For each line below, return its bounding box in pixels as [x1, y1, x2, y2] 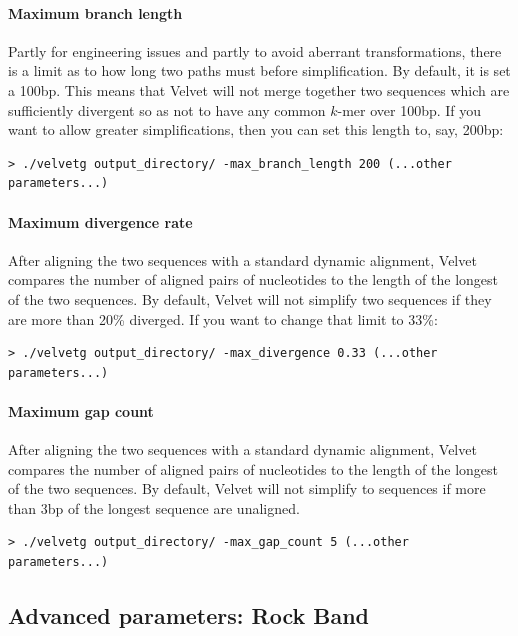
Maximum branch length [8, 2, 183, 23]
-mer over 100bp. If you [337, 99, 482, 120]
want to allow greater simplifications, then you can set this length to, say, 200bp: [8, 119, 504, 140]
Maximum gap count [8, 400, 154, 421]
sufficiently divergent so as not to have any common [8, 99, 326, 120]
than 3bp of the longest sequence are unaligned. [8, 497, 300, 518]
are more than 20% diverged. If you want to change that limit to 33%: [8, 308, 438, 329]
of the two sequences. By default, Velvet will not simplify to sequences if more [8, 478, 486, 499]
